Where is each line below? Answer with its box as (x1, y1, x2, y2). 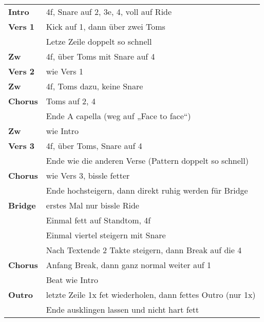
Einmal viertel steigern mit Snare (46, 229, 166, 241)
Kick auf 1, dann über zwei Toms (46, 21, 165, 32)
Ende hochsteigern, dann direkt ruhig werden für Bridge (46, 184, 248, 196)
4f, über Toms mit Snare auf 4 (46, 50, 155, 62)
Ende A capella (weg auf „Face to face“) (46, 110, 191, 122)
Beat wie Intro (46, 274, 98, 286)
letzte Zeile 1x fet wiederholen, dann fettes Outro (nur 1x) (46, 289, 256, 300)
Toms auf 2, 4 (46, 95, 96, 107)
